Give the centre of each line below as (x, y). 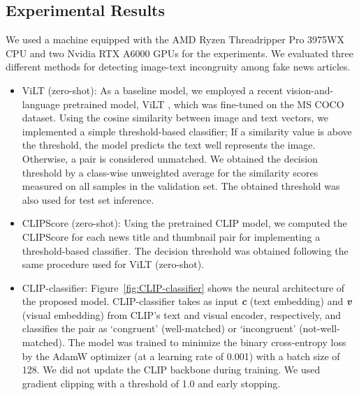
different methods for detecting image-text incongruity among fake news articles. (178, 67)
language (41, 104)
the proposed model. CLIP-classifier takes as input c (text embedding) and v (187, 301)
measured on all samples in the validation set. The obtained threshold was (181, 186)
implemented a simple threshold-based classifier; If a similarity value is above (187, 131)
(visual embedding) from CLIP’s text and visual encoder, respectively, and (182, 314)
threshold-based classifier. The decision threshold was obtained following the (185, 250)
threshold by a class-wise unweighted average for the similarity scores (170, 172)
